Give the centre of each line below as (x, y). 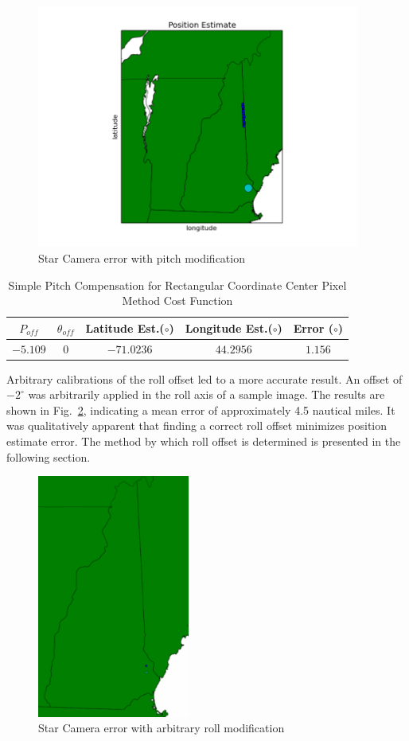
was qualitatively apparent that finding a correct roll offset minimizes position (197, 425)
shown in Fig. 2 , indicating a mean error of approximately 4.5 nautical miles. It (201, 409)
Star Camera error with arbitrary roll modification (162, 728)
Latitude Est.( (125, 328)
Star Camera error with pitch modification (142, 257)
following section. (49, 456)
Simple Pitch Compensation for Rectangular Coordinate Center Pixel (177, 285)
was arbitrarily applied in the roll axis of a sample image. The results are (206, 394)
